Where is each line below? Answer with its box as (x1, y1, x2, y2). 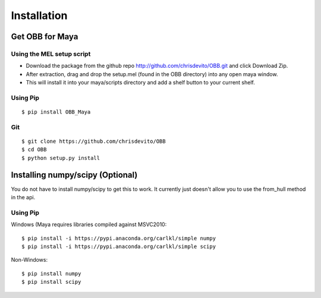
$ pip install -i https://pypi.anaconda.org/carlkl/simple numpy (21, 235, 216, 241)
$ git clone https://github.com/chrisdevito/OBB (21, 138, 166, 145)
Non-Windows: (11, 256, 48, 264)
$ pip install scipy (21, 278, 81, 286)
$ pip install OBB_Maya (21, 109, 91, 115)
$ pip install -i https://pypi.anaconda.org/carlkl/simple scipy (21, 243, 216, 250)
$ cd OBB (21, 146, 47, 153)
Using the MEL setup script (11, 49, 91, 58)
